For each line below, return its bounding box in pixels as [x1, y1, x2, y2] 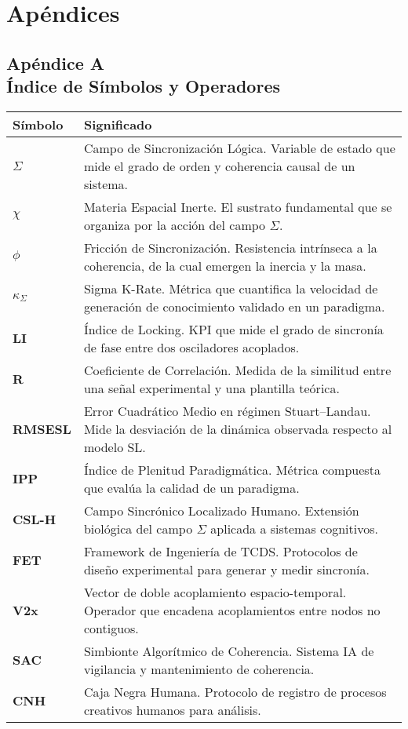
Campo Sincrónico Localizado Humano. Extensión [83, 501, 359, 519]
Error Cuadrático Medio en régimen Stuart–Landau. [83, 401, 371, 420]
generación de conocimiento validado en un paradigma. [83, 297, 385, 315]
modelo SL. [83, 437, 146, 456]
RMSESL [13, 419, 71, 438]
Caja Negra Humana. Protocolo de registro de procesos [83, 682, 387, 701]
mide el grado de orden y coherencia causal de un [83, 156, 355, 175]
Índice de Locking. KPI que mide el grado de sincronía [83, 319, 384, 338]
